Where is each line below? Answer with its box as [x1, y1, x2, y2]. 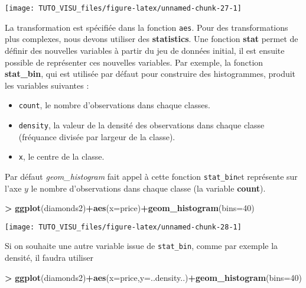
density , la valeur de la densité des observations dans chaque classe [18, 118, 265, 131]
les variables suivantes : [5, 79, 89, 91]
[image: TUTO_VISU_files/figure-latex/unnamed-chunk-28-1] [5, 222, 242, 231]
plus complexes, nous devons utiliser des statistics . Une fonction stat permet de [5, 33, 298, 45]
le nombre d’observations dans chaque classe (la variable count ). [31, 182, 266, 194]
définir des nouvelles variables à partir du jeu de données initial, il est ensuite [5, 44, 285, 56]
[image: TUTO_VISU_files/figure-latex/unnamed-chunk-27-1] [5, 4, 242, 12]
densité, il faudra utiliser [5, 251, 93, 263]
